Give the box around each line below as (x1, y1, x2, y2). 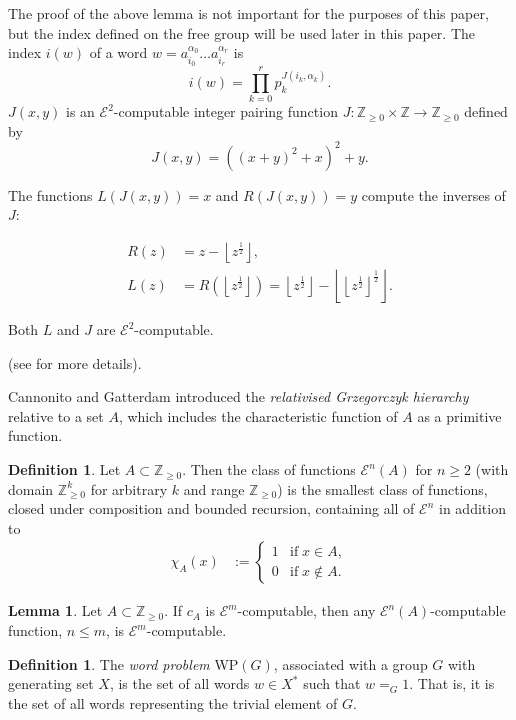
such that (303, 673, 361, 694)
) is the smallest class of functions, (277, 478, 488, 499)
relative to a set (8, 405, 104, 426)
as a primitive (417, 405, 502, 426)
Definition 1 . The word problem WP (8, 653, 239, 674)
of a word (89, 42, 148, 63)
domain (8, 478, 54, 499)
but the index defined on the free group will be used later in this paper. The (8, 22, 476, 43)
